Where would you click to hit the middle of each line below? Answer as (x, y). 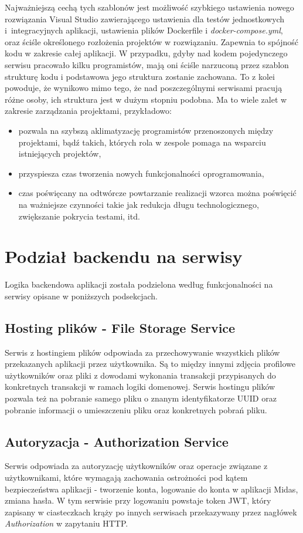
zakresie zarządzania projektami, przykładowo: (88, 111)
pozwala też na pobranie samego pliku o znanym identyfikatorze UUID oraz (141, 398)
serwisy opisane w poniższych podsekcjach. (81, 296)
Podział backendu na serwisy (124, 256)
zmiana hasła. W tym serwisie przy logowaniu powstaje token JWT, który (138, 500)
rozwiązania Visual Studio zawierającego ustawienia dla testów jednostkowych (145, 18)
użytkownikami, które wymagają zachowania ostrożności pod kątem (126, 477)
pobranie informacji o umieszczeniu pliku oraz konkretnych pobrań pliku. (136, 409)
